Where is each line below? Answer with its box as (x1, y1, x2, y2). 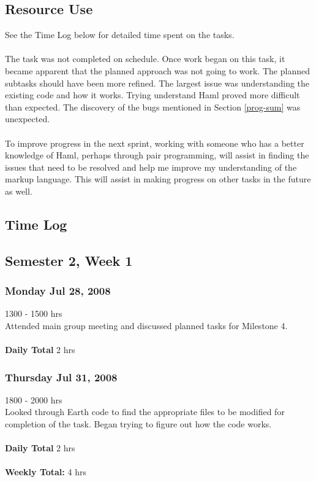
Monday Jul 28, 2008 (5, 283, 111, 298)
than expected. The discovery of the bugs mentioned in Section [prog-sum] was (5, 100, 301, 113)
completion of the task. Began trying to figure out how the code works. (5, 418, 272, 430)
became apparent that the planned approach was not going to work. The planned (5, 64, 310, 77)
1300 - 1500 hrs (5, 307, 62, 320)
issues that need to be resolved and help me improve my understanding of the (5, 160, 297, 173)
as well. (5, 184, 32, 197)
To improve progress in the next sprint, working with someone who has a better (5, 136, 304, 149)
